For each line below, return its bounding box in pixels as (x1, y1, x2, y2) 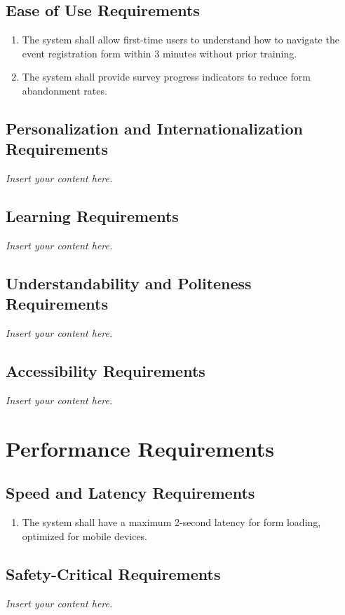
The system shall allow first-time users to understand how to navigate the (22, 32, 339, 47)
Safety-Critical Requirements (6, 562, 221, 584)
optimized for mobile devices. (22, 528, 148, 543)
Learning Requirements (6, 205, 179, 227)
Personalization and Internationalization (6, 117, 303, 139)
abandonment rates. (22, 83, 107, 97)
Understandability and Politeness (6, 272, 252, 293)
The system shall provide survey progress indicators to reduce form (22, 69, 311, 84)
